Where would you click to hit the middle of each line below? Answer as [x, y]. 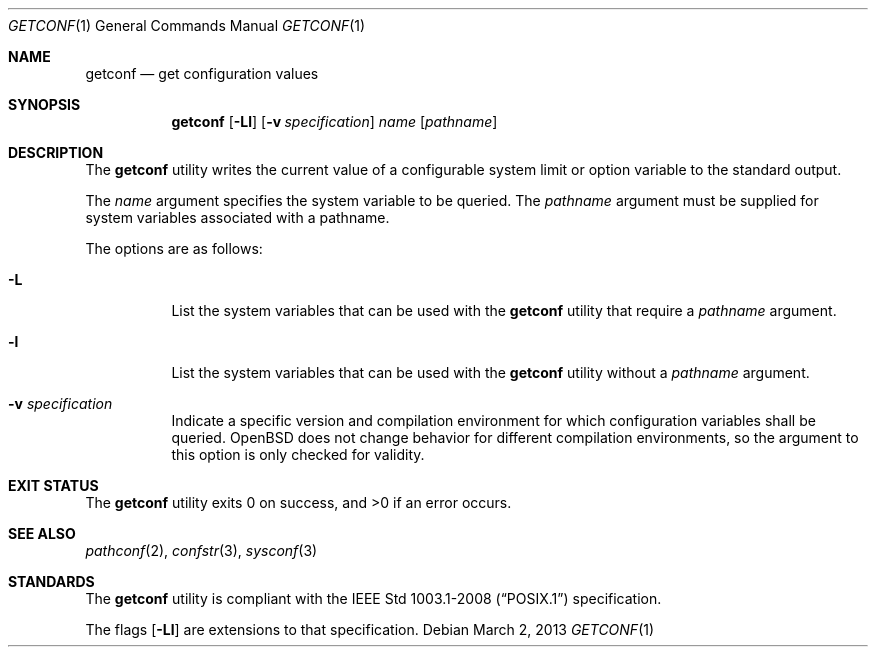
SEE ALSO [42, 533]
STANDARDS [51, 581]
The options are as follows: [174, 248]
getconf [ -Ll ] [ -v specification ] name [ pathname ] [334, 121]
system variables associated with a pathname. [237, 217]
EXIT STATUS [53, 485]
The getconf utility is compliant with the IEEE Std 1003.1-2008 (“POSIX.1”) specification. [373, 598]
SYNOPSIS [44, 104]
